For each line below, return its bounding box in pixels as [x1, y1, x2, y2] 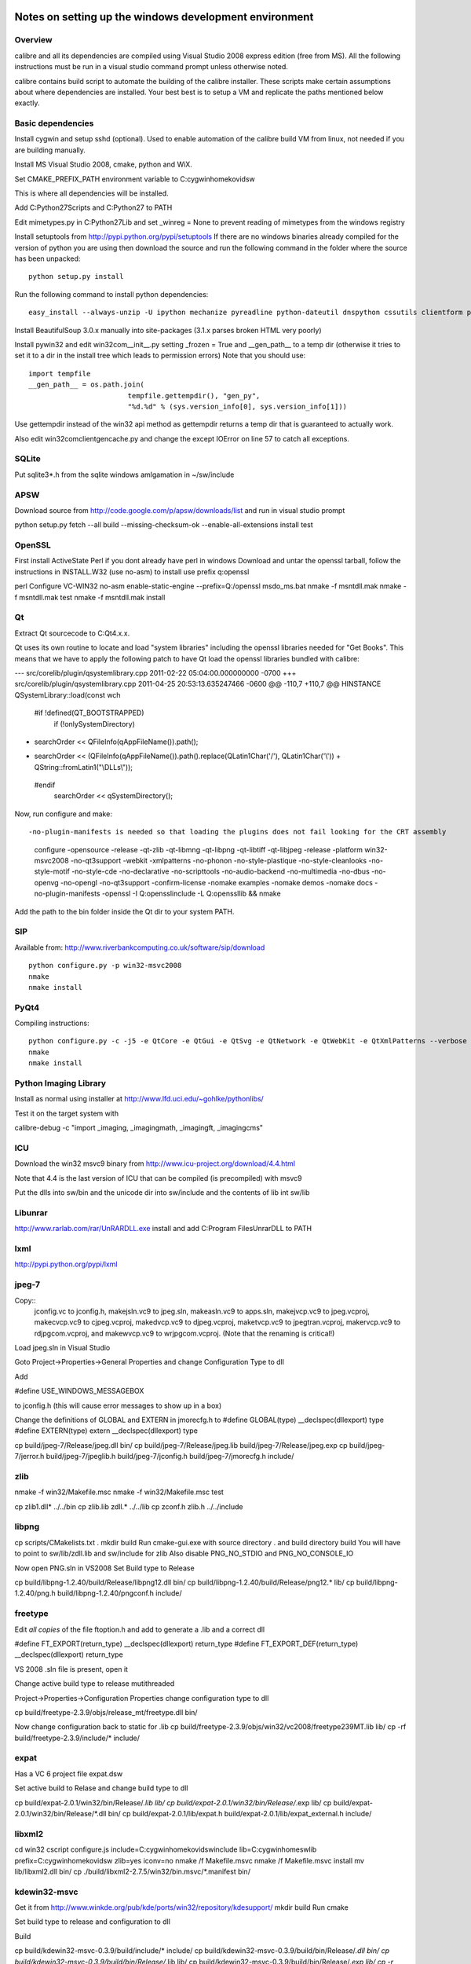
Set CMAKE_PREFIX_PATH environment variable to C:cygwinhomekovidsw [14, 174, 255, 184]
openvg [34, 878, 59, 887]
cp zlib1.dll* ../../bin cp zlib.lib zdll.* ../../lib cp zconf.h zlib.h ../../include [14, 1501, 243, 1511]
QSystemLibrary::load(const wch [14, 690, 121, 699]
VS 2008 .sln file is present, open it [14, 1664, 129, 1673]
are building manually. [14, 145, 86, 155]
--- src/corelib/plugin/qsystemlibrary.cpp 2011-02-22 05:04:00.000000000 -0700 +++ [14, 668, 297, 677]
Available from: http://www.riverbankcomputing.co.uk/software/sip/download [14, 943, 265, 952]
